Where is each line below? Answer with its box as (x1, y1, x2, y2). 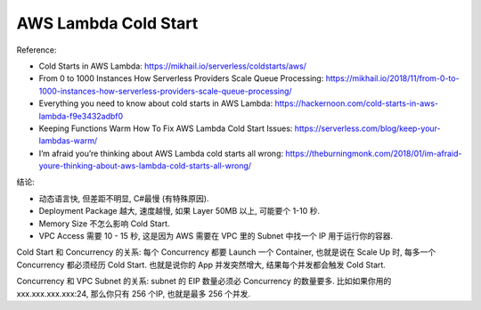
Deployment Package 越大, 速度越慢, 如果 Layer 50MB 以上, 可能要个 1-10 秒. (38, 206, 321, 216)
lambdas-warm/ (38, 135, 98, 146)
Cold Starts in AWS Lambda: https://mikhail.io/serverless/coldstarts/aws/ (38, 61, 307, 71)
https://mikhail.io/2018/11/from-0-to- (325, 73, 460, 84)
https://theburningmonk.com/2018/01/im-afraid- (285, 148, 462, 159)
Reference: (16, 45, 57, 55)
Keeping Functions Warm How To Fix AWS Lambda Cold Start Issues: (38, 123, 293, 134)
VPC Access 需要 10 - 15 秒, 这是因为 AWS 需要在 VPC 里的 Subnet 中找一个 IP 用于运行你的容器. (38, 231, 394, 241)
